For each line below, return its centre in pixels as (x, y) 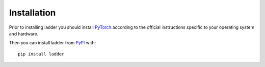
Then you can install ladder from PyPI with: (53, 43)
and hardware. (24, 33)
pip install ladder (41, 54)
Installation (32, 13)
